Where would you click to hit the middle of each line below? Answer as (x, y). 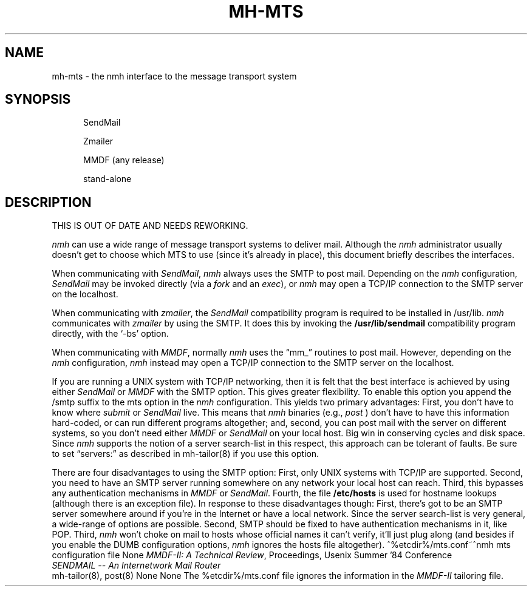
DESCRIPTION (48, 202)
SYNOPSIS (38, 100)
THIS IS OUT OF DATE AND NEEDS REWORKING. (150, 226)
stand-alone (107, 179)
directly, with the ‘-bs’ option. (110, 334)
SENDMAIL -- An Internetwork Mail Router (136, 566)
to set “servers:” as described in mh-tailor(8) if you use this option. (186, 454)
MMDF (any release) (124, 160)
